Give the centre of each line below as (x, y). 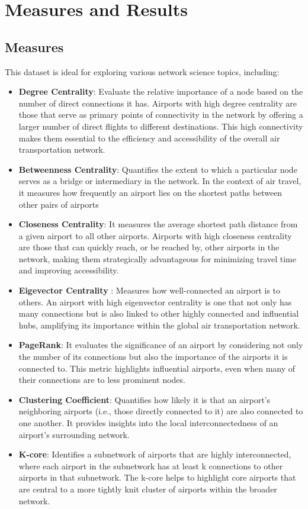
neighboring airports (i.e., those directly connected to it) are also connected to (161, 411)
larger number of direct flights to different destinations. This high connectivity (161, 126)
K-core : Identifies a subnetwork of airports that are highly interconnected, (155, 454)
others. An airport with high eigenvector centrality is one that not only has (155, 302)
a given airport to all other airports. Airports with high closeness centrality (155, 235)
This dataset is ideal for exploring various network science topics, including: (142, 71)
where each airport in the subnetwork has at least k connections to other (151, 465)
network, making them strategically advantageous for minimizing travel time (157, 258)
